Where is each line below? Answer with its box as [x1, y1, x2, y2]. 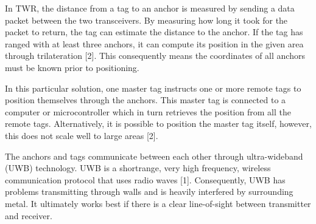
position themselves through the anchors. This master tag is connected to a [5, 93, 286, 106]
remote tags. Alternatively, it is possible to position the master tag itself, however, [5, 117, 312, 130]
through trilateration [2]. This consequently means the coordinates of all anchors [5, 49, 305, 62]
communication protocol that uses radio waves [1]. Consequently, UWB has [5, 173, 286, 186]
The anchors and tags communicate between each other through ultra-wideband [5, 149, 303, 162]
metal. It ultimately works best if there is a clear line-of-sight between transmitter [5, 197, 311, 209]
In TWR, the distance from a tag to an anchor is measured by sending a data [5, 2, 295, 14]
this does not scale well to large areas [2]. [5, 129, 158, 141]
